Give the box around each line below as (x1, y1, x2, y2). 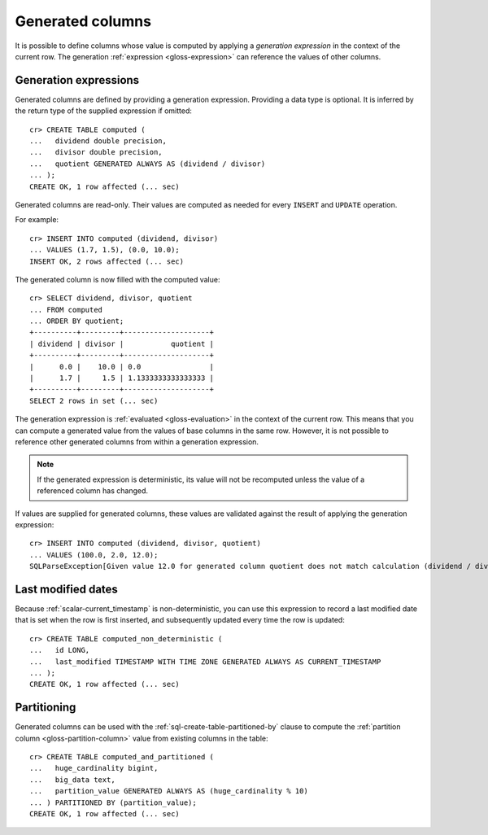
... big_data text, (29, 775, 115, 785)
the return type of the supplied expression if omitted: (15, 106, 193, 116)
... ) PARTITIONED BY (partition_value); (29, 798, 197, 807)
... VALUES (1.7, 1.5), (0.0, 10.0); (29, 245, 181, 255)
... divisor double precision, (29, 147, 163, 157)
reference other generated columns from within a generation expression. (15, 437, 259, 447)
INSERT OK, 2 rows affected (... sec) (29, 256, 185, 266)
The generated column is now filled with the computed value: (15, 274, 220, 284)
